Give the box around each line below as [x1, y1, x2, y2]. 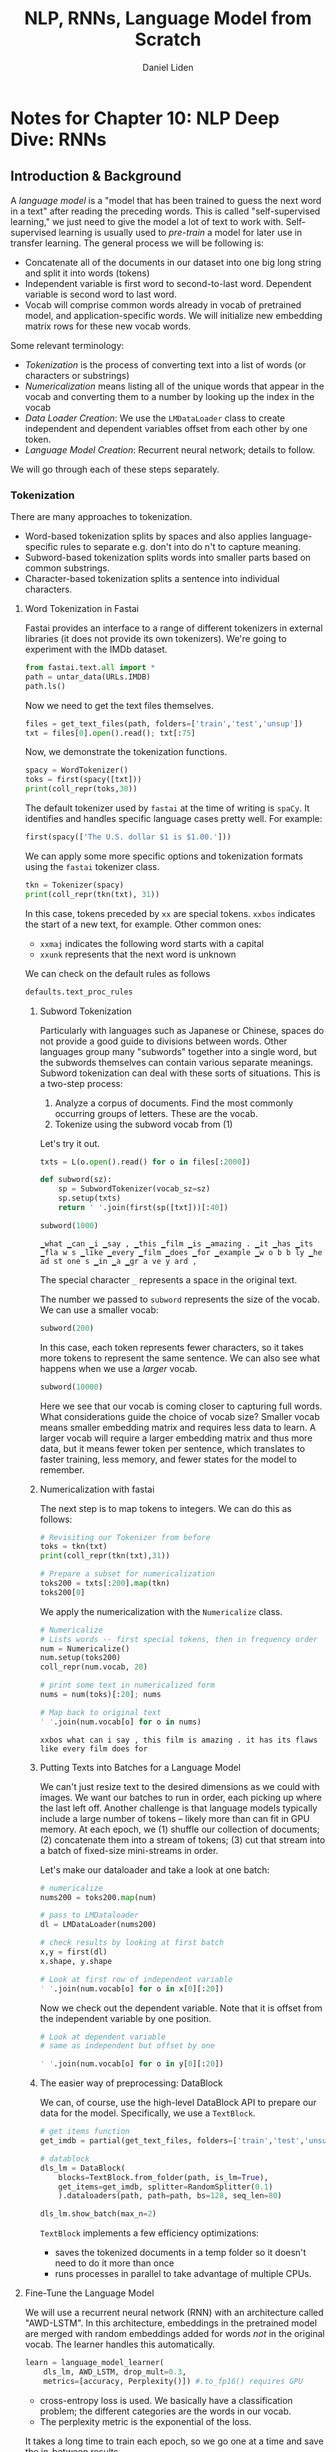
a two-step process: [39, 1077, 123, 1089]
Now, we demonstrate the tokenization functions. [24, 746, 228, 758]
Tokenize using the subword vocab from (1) [54, 1118, 233, 1130]
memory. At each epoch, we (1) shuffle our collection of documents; [39, 1823, 320, 1835]
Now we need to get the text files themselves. [24, 699, 214, 711]
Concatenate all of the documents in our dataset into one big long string [24, 256, 322, 268]
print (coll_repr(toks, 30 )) [24, 784, 138, 794]
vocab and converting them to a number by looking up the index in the [24, 390, 315, 402]
